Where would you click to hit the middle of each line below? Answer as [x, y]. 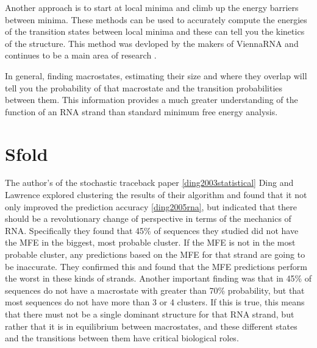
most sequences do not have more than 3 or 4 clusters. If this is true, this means [155, 302]
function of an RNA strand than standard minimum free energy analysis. [141, 111]
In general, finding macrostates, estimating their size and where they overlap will [156, 75]
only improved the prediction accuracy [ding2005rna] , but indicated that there [151, 206]
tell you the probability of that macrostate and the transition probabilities [144, 87]
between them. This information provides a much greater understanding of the [151, 100]
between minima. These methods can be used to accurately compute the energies [156, 19]
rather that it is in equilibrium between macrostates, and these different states [151, 326]
